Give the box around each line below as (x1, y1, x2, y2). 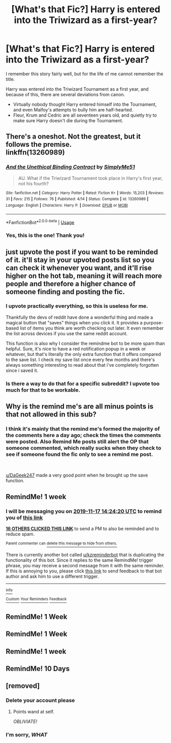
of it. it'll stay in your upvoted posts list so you (6, 256, 154, 264)
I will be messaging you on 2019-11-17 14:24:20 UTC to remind (6, 508, 162, 515)
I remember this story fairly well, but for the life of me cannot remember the (6, 70, 164, 77)
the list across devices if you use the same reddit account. (6, 330, 128, 337)
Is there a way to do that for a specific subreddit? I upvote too (6, 380, 160, 387)
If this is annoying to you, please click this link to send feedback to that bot (6, 568, 162, 574)
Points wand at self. (13, 708, 55, 714)
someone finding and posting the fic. (6, 287, 125, 296)
